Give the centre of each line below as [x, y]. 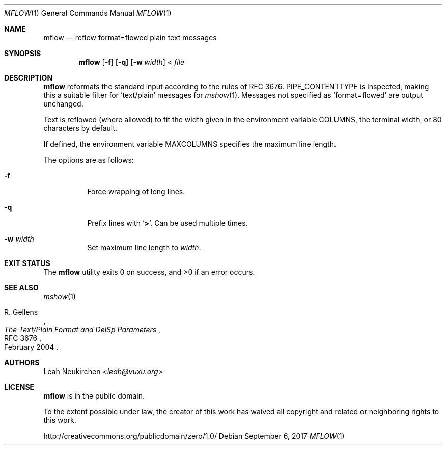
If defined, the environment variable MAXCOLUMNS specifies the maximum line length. [190, 144]
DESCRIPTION [29, 78]
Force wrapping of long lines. [136, 191]
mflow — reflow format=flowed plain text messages [130, 37]
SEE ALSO [21, 288]
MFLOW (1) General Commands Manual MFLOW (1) [88, 13]
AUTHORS [22, 363]
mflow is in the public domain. [94, 396]
